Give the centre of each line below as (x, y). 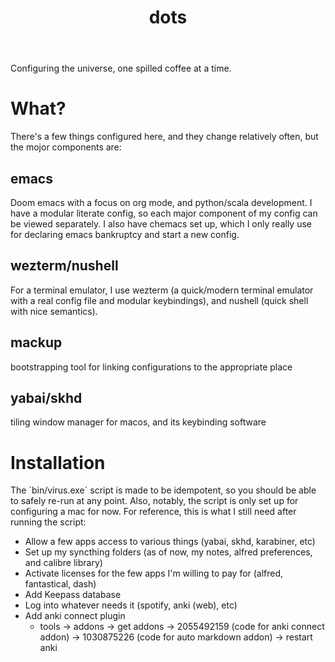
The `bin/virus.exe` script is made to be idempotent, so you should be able (163, 490)
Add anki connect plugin (75, 616)
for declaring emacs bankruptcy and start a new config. (125, 234)
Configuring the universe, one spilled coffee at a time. (121, 68)
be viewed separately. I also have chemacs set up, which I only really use (161, 223)
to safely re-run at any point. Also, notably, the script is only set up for (154, 501)
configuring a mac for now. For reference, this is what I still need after (153, 512)
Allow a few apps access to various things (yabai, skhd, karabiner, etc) (170, 542)
